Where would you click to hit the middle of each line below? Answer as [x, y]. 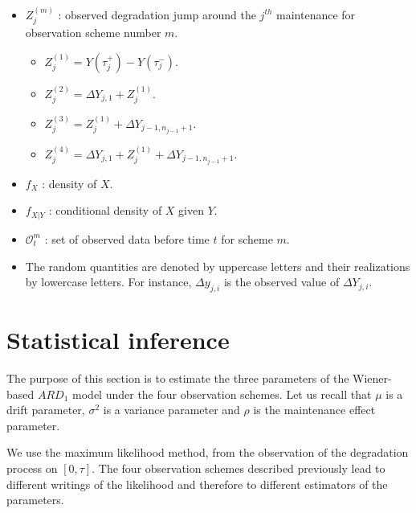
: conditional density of [105, 210]
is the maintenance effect [314, 410]
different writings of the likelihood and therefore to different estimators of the [197, 484]
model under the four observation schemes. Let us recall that [222, 394]
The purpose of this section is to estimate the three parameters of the [178, 378]
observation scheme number [93, 33]
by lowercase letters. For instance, [108, 282]
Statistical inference [118, 340]
